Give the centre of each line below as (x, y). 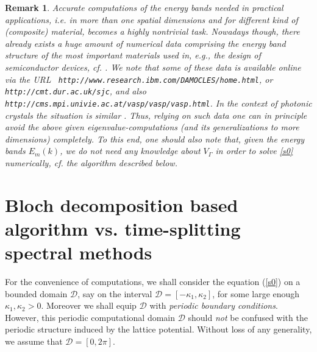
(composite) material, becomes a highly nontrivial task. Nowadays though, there (152, 31)
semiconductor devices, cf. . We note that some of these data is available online (153, 67)
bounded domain (36, 293)
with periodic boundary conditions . (214, 305)
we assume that (34, 341)
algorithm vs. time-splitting (123, 228)
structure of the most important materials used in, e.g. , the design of (133, 55)
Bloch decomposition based (122, 204)
